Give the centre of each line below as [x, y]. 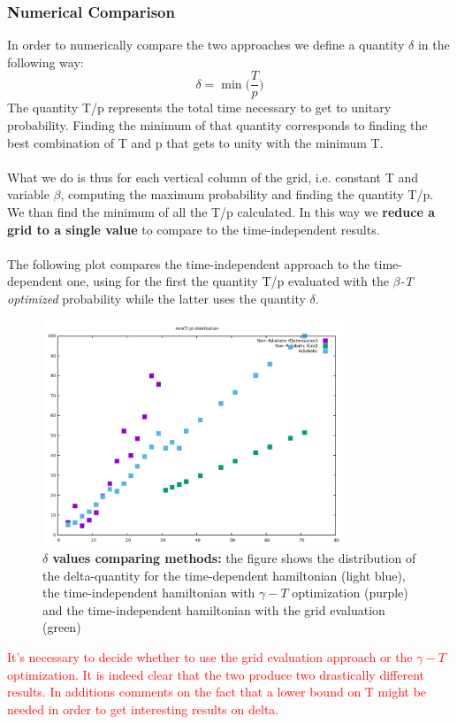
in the [434, 45]
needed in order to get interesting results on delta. [143, 709]
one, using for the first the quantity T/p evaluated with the [228, 281]
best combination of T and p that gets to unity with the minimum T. [195, 142]
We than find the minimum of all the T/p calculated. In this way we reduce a [221, 212]
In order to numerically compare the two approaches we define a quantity [206, 45]
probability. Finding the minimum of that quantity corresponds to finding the [217, 125]
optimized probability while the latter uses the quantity [156, 298]
